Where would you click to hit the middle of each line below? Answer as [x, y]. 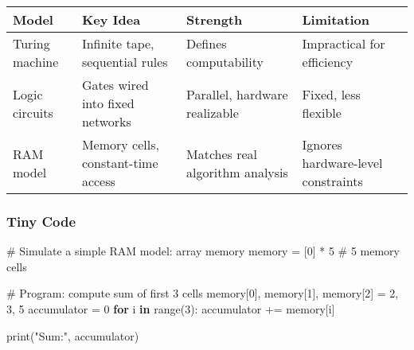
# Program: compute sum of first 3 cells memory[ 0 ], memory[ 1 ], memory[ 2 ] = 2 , [203, 293]
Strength [215, 19]
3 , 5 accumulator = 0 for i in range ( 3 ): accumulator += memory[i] [171, 309]
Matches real [222, 154]
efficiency [328, 62]
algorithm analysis [237, 172]
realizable [213, 112]
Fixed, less [331, 94]
